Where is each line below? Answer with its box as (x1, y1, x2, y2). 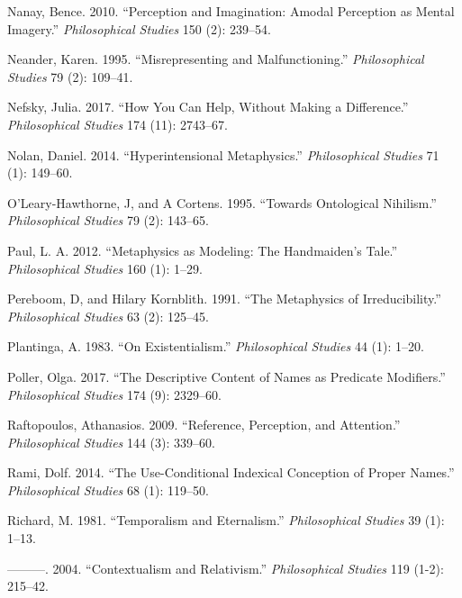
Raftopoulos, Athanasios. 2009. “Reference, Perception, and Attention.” (7, 415, 401, 434)
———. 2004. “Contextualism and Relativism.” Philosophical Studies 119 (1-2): (7, 558, 444, 577)
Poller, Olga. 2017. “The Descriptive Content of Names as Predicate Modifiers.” (7, 367, 446, 385)
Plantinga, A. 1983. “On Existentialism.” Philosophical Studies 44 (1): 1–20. (7, 337, 424, 356)
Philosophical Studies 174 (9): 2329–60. (7, 385, 222, 403)
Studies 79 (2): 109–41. (7, 67, 133, 86)
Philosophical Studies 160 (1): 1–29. (7, 258, 203, 277)
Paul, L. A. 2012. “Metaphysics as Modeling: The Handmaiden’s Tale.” (7, 240, 398, 259)
